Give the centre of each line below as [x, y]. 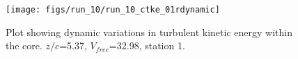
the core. [24, 45]
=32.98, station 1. [147, 45]
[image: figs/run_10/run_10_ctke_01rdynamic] [113, 10]
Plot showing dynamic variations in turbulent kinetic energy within [149, 32]
